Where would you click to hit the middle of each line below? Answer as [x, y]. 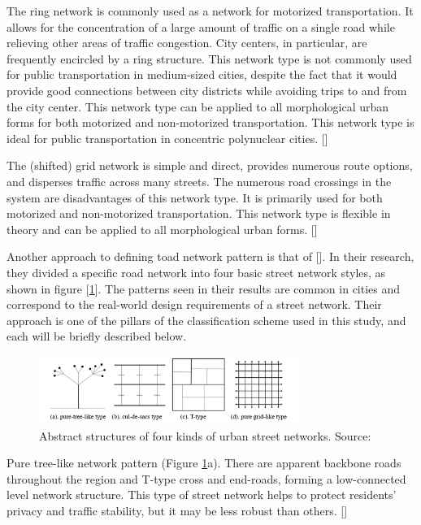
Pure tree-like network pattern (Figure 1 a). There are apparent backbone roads [204, 463]
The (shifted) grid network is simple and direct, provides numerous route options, [210, 165]
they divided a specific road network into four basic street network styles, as [196, 272]
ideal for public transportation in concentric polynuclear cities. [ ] [167, 138]
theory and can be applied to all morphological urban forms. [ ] [162, 229]
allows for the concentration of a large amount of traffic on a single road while [201, 26]
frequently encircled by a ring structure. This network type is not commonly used [209, 58]
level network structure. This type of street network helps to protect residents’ [202, 495]
